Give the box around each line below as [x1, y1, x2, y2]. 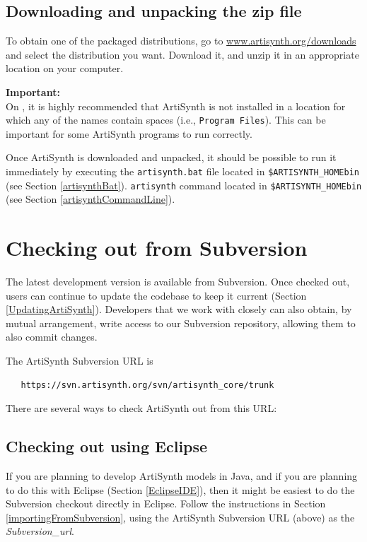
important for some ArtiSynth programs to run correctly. [6, 126, 252, 141]
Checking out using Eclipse [6, 435, 208, 457]
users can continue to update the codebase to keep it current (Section [6, 288, 307, 302]
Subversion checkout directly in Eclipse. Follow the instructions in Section [6, 496, 326, 511]
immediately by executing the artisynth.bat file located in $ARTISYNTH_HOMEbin [6, 164, 359, 179]
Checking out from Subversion [6, 233, 308, 262]
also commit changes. [6, 329, 98, 344]
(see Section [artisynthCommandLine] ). [6, 192, 175, 206]
